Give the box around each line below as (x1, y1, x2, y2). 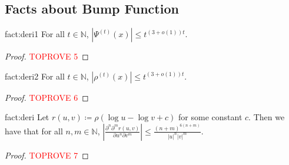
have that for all (5, 124, 63, 137)
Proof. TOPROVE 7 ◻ (5, 148, 89, 161)
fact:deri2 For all (5, 70, 65, 82)
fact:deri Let (5, 111, 49, 123)
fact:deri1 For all (5, 28, 65, 40)
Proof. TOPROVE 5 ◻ (5, 50, 89, 62)
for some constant (178, 111, 243, 123)
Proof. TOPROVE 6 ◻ (5, 91, 89, 103)
